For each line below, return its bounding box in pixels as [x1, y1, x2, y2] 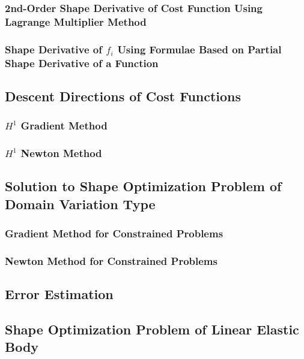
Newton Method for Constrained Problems [5, 253, 217, 268]
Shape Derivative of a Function [5, 55, 159, 70]
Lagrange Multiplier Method [5, 14, 147, 29]
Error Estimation [5, 285, 114, 303]
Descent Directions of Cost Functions [5, 86, 242, 105]
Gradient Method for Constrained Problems [5, 226, 223, 241]
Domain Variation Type [5, 194, 156, 213]
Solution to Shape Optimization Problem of [5, 177, 282, 195]
